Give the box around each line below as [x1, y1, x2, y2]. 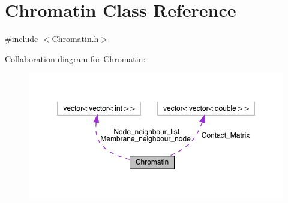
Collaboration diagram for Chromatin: [5, 52, 146, 65]
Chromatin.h [52, 32, 99, 45]
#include [5, 32, 38, 45]
